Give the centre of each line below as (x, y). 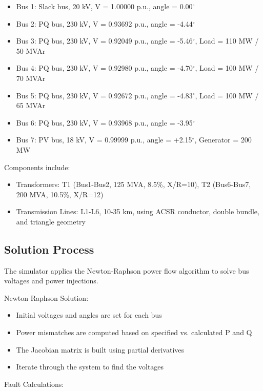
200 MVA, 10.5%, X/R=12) (60, 194)
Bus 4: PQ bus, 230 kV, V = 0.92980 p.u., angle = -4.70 (104, 68)
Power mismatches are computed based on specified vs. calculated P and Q (134, 332)
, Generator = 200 (223, 140)
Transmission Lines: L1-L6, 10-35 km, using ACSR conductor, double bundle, (138, 211)
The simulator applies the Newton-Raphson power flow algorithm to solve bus (127, 270)
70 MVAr (31, 78)
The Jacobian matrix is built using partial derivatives (100, 349)
